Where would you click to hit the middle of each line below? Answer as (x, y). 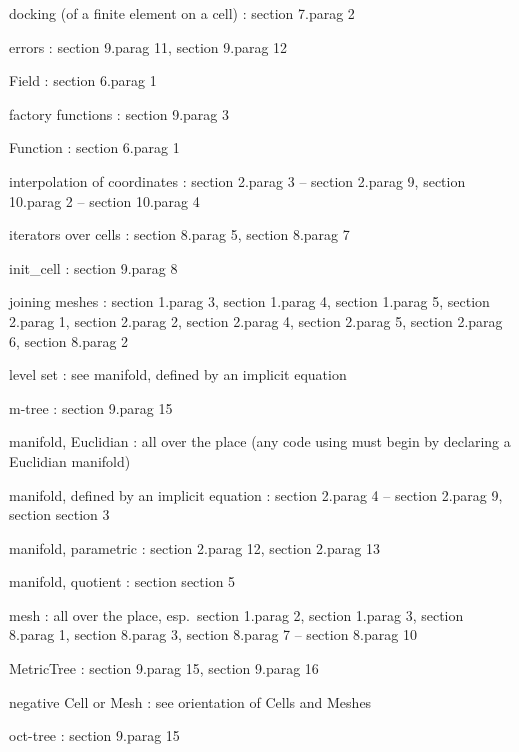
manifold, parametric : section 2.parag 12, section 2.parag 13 (194, 547)
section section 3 (59, 514)
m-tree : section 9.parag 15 (91, 407)
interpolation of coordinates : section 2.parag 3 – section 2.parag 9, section (237, 180)
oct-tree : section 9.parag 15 (94, 735)
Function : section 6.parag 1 (94, 147)
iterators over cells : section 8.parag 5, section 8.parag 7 (179, 234)
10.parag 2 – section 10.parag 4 (104, 200)
